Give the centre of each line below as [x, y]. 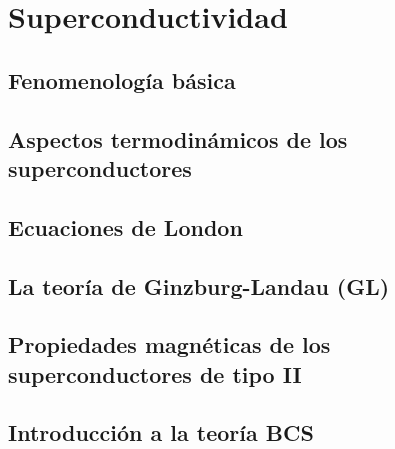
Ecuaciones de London [125, 226]
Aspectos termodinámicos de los [178, 138]
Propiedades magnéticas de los [169, 344]
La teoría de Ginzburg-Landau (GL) [199, 285]
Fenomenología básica [122, 79]
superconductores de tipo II [155, 373]
